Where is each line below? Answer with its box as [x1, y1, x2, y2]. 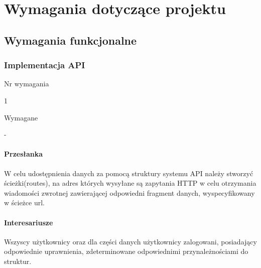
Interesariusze [4, 217, 53, 227]
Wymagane [4, 112, 38, 122]
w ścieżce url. [4, 197, 45, 208]
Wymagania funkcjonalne [4, 32, 137, 48]
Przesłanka [4, 149, 43, 159]
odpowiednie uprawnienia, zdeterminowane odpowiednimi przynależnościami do [4, 246, 248, 256]
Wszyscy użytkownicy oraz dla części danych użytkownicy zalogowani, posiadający [4, 236, 257, 246]
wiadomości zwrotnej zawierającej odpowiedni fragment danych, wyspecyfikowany [4, 187, 255, 198]
